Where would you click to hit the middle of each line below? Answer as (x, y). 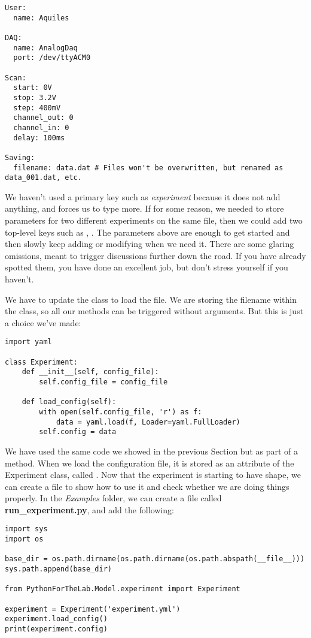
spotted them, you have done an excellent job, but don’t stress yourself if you (147, 267)
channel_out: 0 (43, 118)
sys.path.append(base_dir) (58, 569)
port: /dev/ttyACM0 (52, 58)
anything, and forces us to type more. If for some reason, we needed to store (144, 208)
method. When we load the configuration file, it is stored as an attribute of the (150, 463)
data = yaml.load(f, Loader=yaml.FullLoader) (148, 422)
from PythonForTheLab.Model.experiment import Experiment (123, 589)
